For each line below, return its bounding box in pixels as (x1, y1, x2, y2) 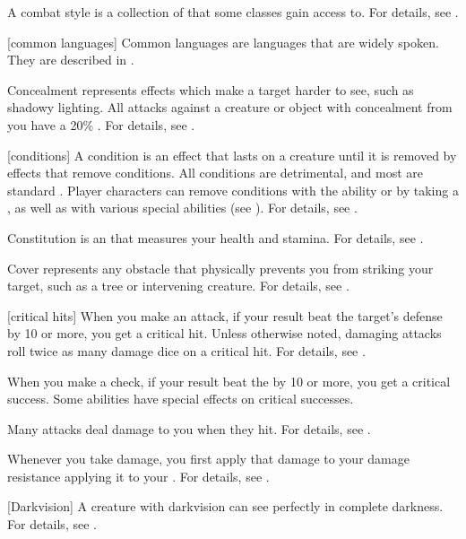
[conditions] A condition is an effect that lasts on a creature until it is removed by (7, 145, 457, 164)
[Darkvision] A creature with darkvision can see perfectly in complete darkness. (7, 497, 444, 516)
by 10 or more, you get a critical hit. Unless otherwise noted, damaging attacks (7, 324, 442, 343)
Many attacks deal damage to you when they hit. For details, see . (7, 419, 371, 438)
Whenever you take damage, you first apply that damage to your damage (7, 449, 410, 468)
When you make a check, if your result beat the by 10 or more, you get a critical (7, 371, 451, 390)
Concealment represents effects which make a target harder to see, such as (7, 80, 414, 99)
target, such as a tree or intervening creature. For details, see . (7, 276, 349, 295)
